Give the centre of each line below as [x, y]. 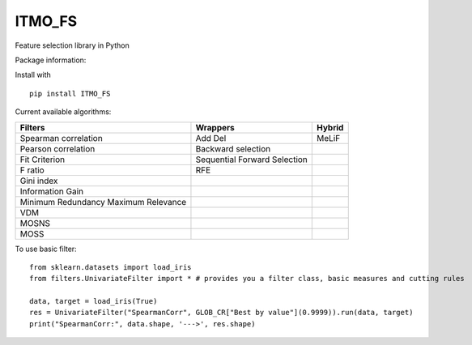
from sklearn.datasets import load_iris [111, 267]
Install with [33, 75]
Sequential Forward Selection [251, 160]
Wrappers [215, 127]
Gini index [39, 181]
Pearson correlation [57, 148]
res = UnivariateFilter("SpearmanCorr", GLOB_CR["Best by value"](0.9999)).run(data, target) [221, 313]
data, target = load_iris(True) [94, 301]
